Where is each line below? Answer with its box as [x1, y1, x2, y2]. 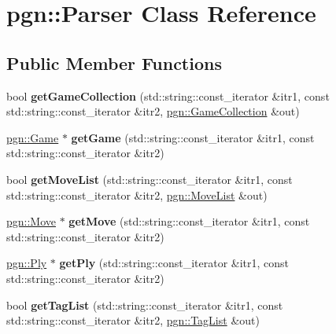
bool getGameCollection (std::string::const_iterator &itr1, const [6, 87, 330, 104]
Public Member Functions [6, 50, 222, 75]
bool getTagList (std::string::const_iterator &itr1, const [6, 296, 283, 313]
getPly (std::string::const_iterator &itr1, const [59, 255, 290, 271]
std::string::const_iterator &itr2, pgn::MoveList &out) [6, 186, 268, 203]
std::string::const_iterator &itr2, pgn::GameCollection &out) [6, 103, 300, 119]
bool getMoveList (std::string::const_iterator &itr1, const [6, 171, 293, 187]
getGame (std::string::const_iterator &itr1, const [71, 129, 315, 145]
